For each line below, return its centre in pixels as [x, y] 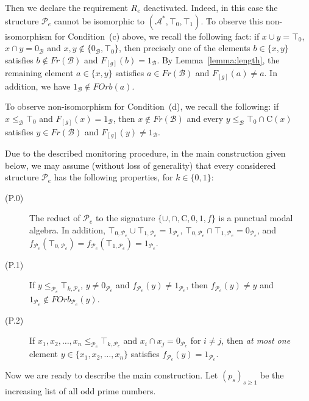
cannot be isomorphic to [99, 20]
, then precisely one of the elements [184, 48]
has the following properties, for [113, 177]
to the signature [126, 218]
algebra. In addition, [67, 230]
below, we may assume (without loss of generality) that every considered [140, 165]
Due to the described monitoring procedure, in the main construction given [145, 153]
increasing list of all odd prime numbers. [80, 390]
